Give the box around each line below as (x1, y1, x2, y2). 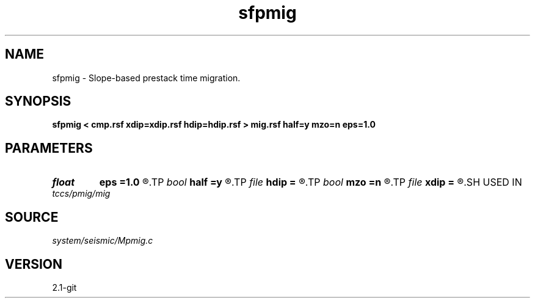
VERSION (5, 256, 63, 272)
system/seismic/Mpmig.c (52, 235, 153, 246)
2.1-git (52, 282, 77, 293)
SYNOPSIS (5, 93, 71, 109)
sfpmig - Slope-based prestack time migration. (52, 72, 241, 83)
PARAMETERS (5, 140, 93, 156)
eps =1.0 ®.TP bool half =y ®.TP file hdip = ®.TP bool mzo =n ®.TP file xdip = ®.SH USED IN (99, 176, 522, 189)
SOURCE (5, 209, 59, 225)
